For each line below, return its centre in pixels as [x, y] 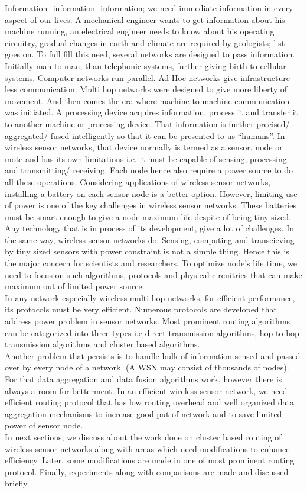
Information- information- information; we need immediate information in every [149, 8]
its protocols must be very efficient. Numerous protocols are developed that [141, 309]
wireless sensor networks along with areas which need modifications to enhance [147, 448]
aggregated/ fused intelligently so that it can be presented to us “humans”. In [145, 135]
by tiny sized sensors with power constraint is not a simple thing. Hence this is [147, 251]
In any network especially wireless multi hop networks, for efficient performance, [150, 297]
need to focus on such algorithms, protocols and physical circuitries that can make [153, 274]
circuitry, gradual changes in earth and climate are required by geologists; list [145, 42]
